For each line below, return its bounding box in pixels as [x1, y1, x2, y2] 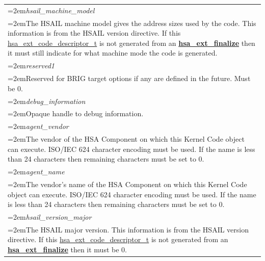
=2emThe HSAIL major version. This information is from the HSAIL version [8, 224, 249, 234]
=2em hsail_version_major [8, 211, 92, 222]
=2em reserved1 [8, 60, 55, 71]
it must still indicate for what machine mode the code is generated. [8, 47, 218, 58]
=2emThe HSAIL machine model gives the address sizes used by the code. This [8, 17, 256, 28]
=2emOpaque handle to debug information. [8, 108, 144, 119]
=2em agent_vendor [8, 121, 69, 132]
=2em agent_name [8, 166, 65, 177]
